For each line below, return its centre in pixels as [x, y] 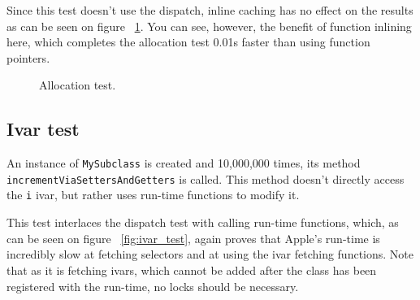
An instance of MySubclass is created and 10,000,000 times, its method [184, 163]
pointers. [28, 57]
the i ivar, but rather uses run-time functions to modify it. [153, 195]
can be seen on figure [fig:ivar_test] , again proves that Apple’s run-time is [193, 238]
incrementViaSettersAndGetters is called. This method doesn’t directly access [206, 178]
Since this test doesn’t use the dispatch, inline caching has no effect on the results [210, 10]
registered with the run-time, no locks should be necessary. [153, 286]
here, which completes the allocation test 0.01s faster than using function [188, 42]
